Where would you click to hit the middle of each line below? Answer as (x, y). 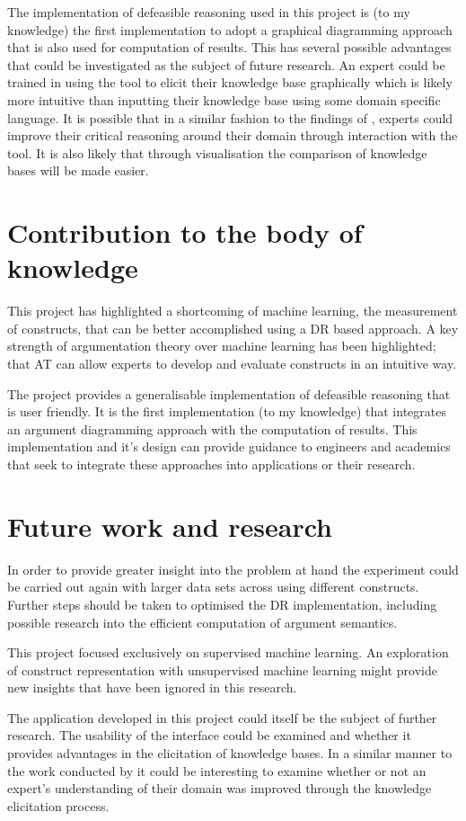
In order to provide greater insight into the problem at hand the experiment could (233, 569)
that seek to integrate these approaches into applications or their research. (211, 464)
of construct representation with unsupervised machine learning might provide (222, 669)
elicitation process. (58, 805)
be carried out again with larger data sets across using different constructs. (213, 587)
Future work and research (170, 526)
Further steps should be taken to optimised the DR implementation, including (222, 604)
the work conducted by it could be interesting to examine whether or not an (217, 770)
